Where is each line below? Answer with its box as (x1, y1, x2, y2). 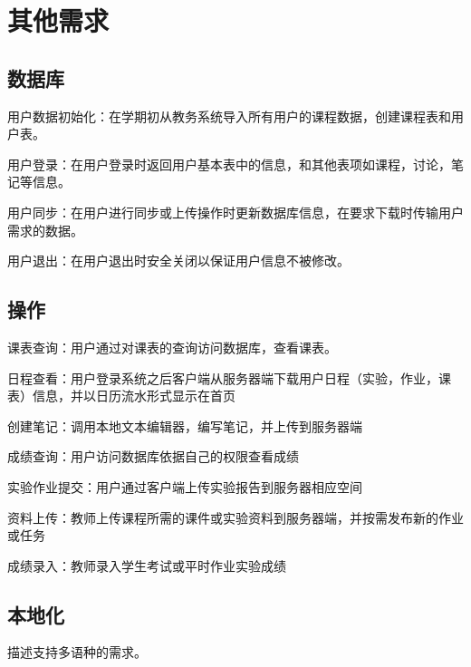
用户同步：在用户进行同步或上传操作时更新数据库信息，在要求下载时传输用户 (7, 202, 464, 221)
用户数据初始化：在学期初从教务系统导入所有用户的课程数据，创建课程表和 (7, 106, 451, 125)
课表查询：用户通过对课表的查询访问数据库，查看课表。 (7, 337, 337, 356)
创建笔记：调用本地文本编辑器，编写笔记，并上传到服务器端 (7, 416, 362, 435)
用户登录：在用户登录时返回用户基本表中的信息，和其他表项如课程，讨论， (7, 154, 451, 173)
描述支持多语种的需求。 (7, 643, 147, 662)
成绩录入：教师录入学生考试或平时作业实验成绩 (7, 556, 286, 575)
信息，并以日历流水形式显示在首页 (32, 386, 235, 405)
